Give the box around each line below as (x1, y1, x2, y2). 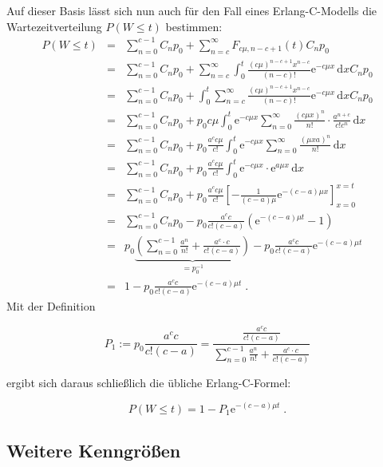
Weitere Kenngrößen (6, 437, 181, 462)
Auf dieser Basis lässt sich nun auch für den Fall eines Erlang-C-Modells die (6, 2, 377, 18)
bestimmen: (165, 18, 223, 34)
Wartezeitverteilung (6, 18, 102, 34)
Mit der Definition (6, 298, 96, 315)
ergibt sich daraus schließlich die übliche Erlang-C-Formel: (6, 374, 291, 390)
